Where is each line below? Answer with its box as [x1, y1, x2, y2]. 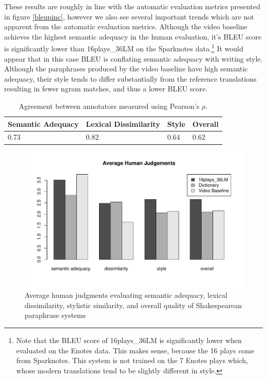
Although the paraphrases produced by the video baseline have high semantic [4, 63, 248, 74]
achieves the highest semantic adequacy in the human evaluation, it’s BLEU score [4, 31, 262, 42]
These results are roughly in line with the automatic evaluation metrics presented [4, 1, 260, 11]
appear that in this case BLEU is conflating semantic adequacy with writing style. [4, 53, 263, 64]
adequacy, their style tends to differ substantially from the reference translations [4, 73, 257, 84]
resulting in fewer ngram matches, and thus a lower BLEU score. [4, 83, 208, 94]
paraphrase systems [25, 310, 86, 320]
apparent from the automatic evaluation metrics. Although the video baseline [4, 21, 247, 32]
